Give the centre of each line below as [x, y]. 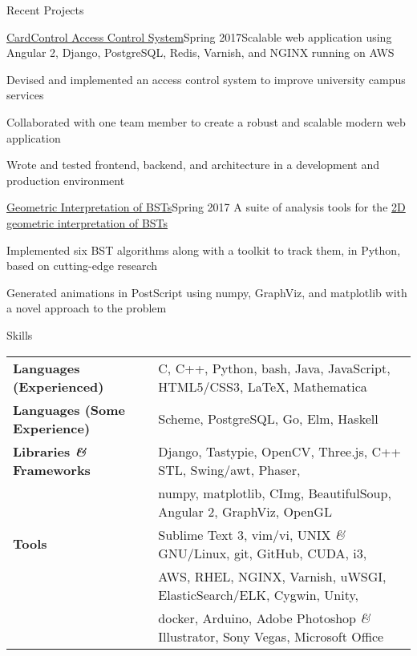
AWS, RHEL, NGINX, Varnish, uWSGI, [272, 576]
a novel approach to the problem [87, 308]
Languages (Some [69, 409]
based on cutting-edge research [82, 266]
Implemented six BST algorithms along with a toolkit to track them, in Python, [204, 250]
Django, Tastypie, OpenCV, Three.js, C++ [280, 451]
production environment [66, 180]
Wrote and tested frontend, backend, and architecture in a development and [193, 165]
